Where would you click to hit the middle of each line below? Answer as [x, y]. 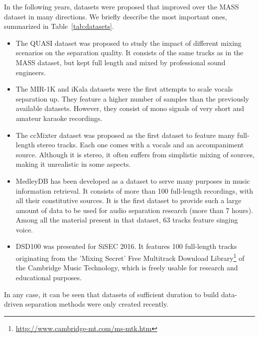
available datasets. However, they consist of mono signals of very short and [130, 108]
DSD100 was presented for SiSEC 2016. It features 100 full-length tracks [126, 246]
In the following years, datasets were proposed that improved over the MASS [122, 6]
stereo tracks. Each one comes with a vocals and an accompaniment [140, 145]
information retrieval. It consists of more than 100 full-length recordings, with [134, 190]
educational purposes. [49, 277]
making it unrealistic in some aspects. [73, 164]
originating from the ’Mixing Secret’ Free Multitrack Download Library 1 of [130, 257]
